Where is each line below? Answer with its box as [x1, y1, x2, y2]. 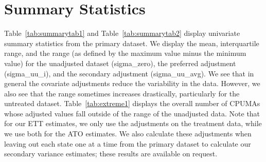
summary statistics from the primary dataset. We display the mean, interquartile [4, 37, 259, 48]
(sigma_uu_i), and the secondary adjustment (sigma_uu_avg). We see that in [4, 68, 254, 78]
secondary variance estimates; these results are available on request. [4, 148, 218, 159]
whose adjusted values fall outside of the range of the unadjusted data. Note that [4, 108, 260, 118]
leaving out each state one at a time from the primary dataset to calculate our [4, 138, 251, 149]
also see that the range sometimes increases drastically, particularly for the [4, 88, 240, 98]
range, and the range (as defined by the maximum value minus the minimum [4, 48, 246, 58]
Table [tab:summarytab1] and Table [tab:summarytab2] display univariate [4, 28, 240, 38]
